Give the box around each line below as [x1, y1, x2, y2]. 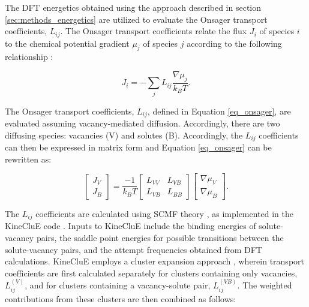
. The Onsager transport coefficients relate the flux [60, 25, 247, 37]
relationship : [5, 50, 53, 63]
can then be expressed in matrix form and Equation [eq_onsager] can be [5, 141, 272, 153]
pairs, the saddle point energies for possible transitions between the [36, 231, 284, 243]
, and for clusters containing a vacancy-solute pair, [25, 279, 211, 291]
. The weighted [237, 279, 292, 291]
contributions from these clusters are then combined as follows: [5, 292, 236, 305]
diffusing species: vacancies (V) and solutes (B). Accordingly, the [5, 128, 243, 141]
